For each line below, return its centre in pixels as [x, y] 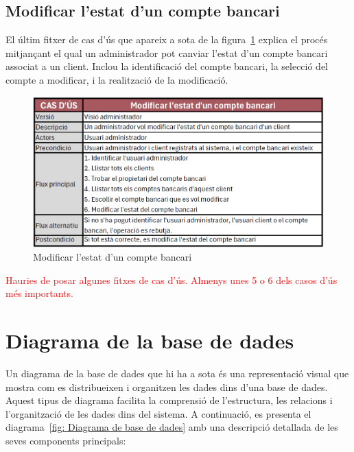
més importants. [39, 293]
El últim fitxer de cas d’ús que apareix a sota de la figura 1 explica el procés [167, 39]
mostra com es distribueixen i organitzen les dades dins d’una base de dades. [167, 386]
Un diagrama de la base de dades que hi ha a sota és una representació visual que [177, 373]
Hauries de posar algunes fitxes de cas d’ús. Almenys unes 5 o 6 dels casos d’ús [172, 279]
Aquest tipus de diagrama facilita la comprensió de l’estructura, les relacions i [169, 400]
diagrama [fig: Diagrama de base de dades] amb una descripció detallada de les [172, 427]
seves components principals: [66, 440]
